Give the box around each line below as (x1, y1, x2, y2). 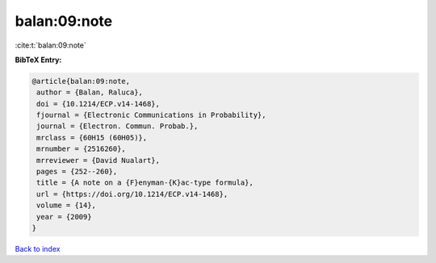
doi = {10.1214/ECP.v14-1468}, (36, 99, 161, 108)
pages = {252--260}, (36, 167, 118, 177)
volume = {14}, (36, 201, 97, 210)
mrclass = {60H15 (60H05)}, (36, 133, 148, 142)
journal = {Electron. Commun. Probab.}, (36, 122, 199, 131)
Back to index (15, 244, 61, 253)
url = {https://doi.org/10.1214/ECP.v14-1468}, (36, 190, 228, 198)
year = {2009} (36, 212, 92, 221)
